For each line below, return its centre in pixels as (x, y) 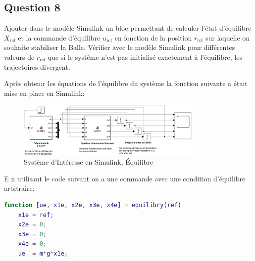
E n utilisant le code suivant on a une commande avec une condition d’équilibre (125, 178)
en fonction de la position (153, 37)
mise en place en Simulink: (44, 93)
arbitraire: (19, 188)
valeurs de (19, 57)
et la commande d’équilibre (59, 37)
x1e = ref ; (36, 215)
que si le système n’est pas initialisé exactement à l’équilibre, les (145, 57)
